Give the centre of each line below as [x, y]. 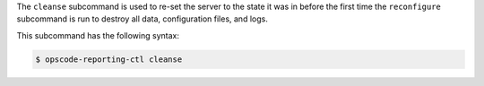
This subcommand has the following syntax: [98, 35]
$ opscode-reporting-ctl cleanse [109, 59]
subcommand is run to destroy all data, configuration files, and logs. [142, 19]
